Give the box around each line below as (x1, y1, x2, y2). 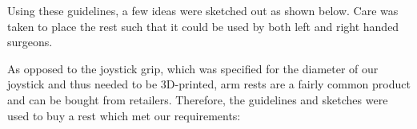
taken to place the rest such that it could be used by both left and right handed (7, 18, 399, 34)
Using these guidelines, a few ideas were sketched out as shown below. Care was (7, 2, 399, 18)
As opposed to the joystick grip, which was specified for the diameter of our (7, 60, 379, 76)
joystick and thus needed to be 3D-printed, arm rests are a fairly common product (7, 76, 411, 92)
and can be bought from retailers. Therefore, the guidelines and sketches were (7, 91, 388, 107)
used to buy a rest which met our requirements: (7, 107, 241, 123)
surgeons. (7, 33, 53, 50)
